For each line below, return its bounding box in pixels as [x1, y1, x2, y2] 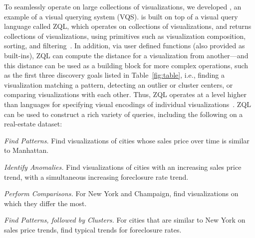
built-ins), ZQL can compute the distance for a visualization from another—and [4, 50, 249, 60]
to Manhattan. [4, 145, 49, 155]
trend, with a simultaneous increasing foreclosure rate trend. [4, 171, 189, 182]
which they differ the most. [4, 198, 87, 208]
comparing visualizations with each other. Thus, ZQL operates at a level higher [4, 89, 247, 100]
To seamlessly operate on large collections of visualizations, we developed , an [4, 1, 242, 11]
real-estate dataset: [4, 119, 62, 129]
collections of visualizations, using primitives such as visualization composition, [4, 30, 246, 41]
